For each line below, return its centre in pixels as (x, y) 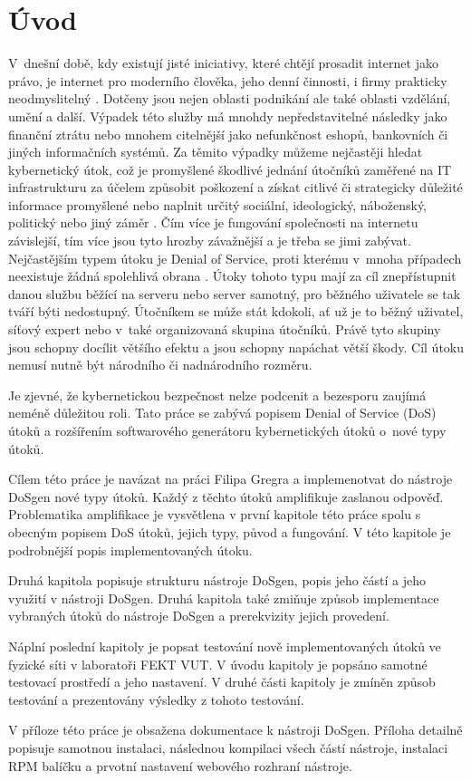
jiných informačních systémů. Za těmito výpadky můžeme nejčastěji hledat (216, 152)
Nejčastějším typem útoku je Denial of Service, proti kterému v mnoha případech (235, 258)
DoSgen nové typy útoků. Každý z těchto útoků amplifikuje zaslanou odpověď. (226, 496)
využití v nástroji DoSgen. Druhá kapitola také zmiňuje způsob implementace (224, 598)
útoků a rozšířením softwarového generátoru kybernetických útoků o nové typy (227, 430)
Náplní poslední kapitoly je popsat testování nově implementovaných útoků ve (225, 646)
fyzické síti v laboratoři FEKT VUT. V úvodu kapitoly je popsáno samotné (218, 664)
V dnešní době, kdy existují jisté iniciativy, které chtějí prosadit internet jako (223, 63)
